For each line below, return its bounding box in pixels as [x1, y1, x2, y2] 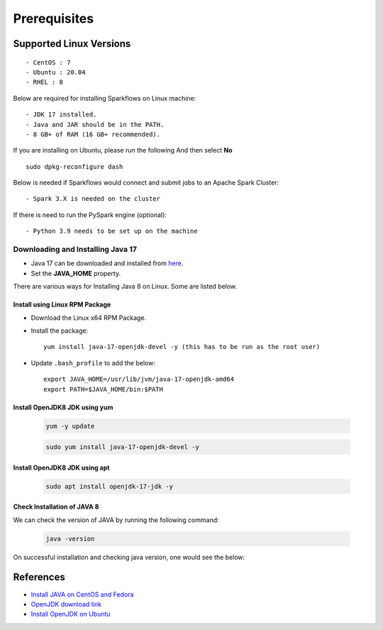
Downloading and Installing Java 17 [13, 245, 138, 255]
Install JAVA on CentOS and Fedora [30, 590, 134, 599]
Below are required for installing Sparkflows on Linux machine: [13, 94, 196, 102]
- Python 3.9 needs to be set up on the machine [26, 227, 198, 236]
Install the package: [30, 326, 89, 335]
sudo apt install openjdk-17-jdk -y [45, 482, 174, 490]
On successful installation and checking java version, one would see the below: [13, 553, 245, 561]
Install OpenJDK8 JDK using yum [13, 403, 113, 411]
